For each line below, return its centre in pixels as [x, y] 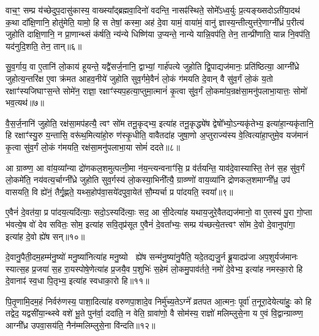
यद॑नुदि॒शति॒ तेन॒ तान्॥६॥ [44, 46]
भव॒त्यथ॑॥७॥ [25, 103]
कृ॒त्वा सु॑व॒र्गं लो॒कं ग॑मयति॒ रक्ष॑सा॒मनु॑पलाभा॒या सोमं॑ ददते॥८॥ [93, 147]
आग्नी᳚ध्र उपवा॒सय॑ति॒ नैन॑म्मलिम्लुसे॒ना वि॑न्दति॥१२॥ [81, 325]
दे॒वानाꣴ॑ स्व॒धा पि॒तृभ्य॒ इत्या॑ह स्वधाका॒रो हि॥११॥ [77, 281]
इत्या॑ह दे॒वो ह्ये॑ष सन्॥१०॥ [45, 236]
